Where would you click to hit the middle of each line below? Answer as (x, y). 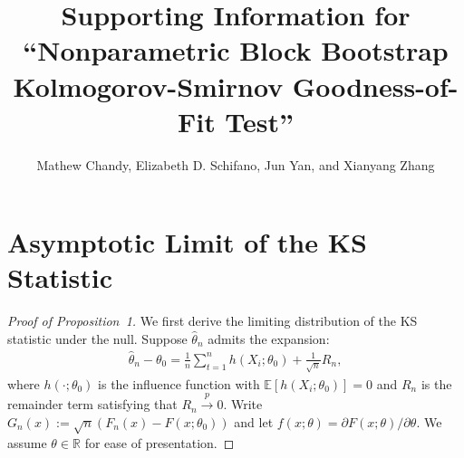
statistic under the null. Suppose (97, 339)
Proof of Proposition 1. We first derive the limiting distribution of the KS (213, 321)
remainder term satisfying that (92, 404)
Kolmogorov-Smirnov (148, 86)
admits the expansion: (269, 339)
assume (27, 442)
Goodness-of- (375, 86)
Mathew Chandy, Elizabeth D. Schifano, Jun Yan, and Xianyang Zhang (236, 164)
